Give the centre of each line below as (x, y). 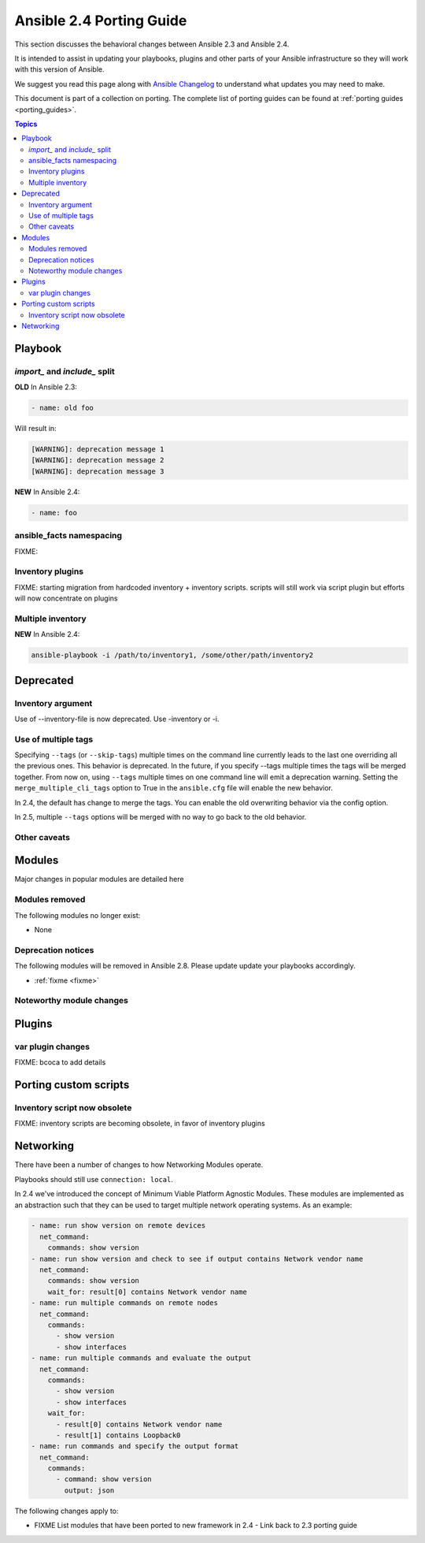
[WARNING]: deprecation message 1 (98, 450)
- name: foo (54, 513)
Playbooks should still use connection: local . (94, 1179)
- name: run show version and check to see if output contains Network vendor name (197, 1259)
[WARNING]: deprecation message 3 (98, 471)
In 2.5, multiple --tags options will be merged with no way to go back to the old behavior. (161, 817)
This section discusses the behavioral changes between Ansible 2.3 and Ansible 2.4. (152, 44)
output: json (89, 1490)
